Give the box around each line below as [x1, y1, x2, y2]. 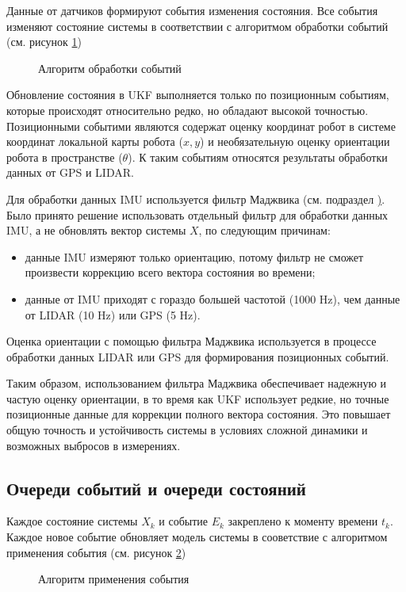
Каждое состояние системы [6, 513, 138, 529]
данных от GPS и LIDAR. [6, 164, 134, 181]
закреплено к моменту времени [228, 513, 378, 529]
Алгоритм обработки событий [38, 59, 182, 76]
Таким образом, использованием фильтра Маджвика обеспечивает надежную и [6, 375, 387, 391]
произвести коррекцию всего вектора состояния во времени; [25, 264, 316, 281]
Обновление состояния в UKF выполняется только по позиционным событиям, [6, 86, 389, 103]
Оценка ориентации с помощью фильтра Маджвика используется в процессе [6, 333, 377, 349]
